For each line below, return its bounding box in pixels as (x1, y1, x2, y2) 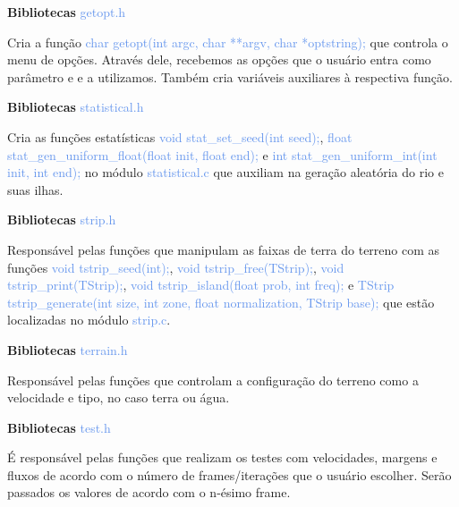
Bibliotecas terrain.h (7, 340, 128, 359)
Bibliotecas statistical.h (7, 97, 144, 116)
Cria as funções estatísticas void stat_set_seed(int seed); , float (7, 127, 353, 146)
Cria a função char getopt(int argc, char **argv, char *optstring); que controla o (7, 32, 448, 51)
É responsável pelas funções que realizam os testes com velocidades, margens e (7, 448, 438, 467)
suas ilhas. (7, 180, 64, 199)
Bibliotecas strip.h (7, 210, 116, 229)
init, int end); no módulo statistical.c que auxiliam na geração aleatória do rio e (7, 163, 444, 182)
